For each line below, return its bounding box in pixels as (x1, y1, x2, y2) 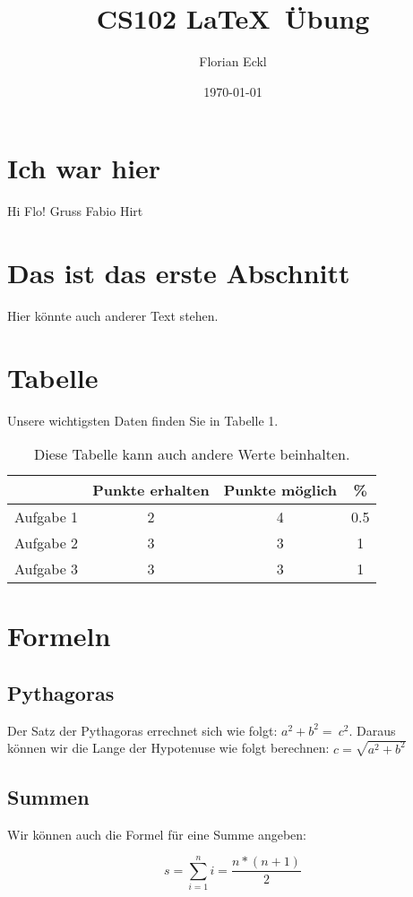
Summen (7, 782, 90, 810)
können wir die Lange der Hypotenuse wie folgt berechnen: (7, 738, 330, 757)
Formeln (7, 617, 111, 654)
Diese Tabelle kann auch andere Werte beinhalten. (33, 444, 350, 465)
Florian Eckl (199, 52, 267, 71)
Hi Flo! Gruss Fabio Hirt (7, 202, 143, 220)
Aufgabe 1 (14, 506, 79, 528)
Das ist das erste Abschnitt (7, 254, 350, 291)
